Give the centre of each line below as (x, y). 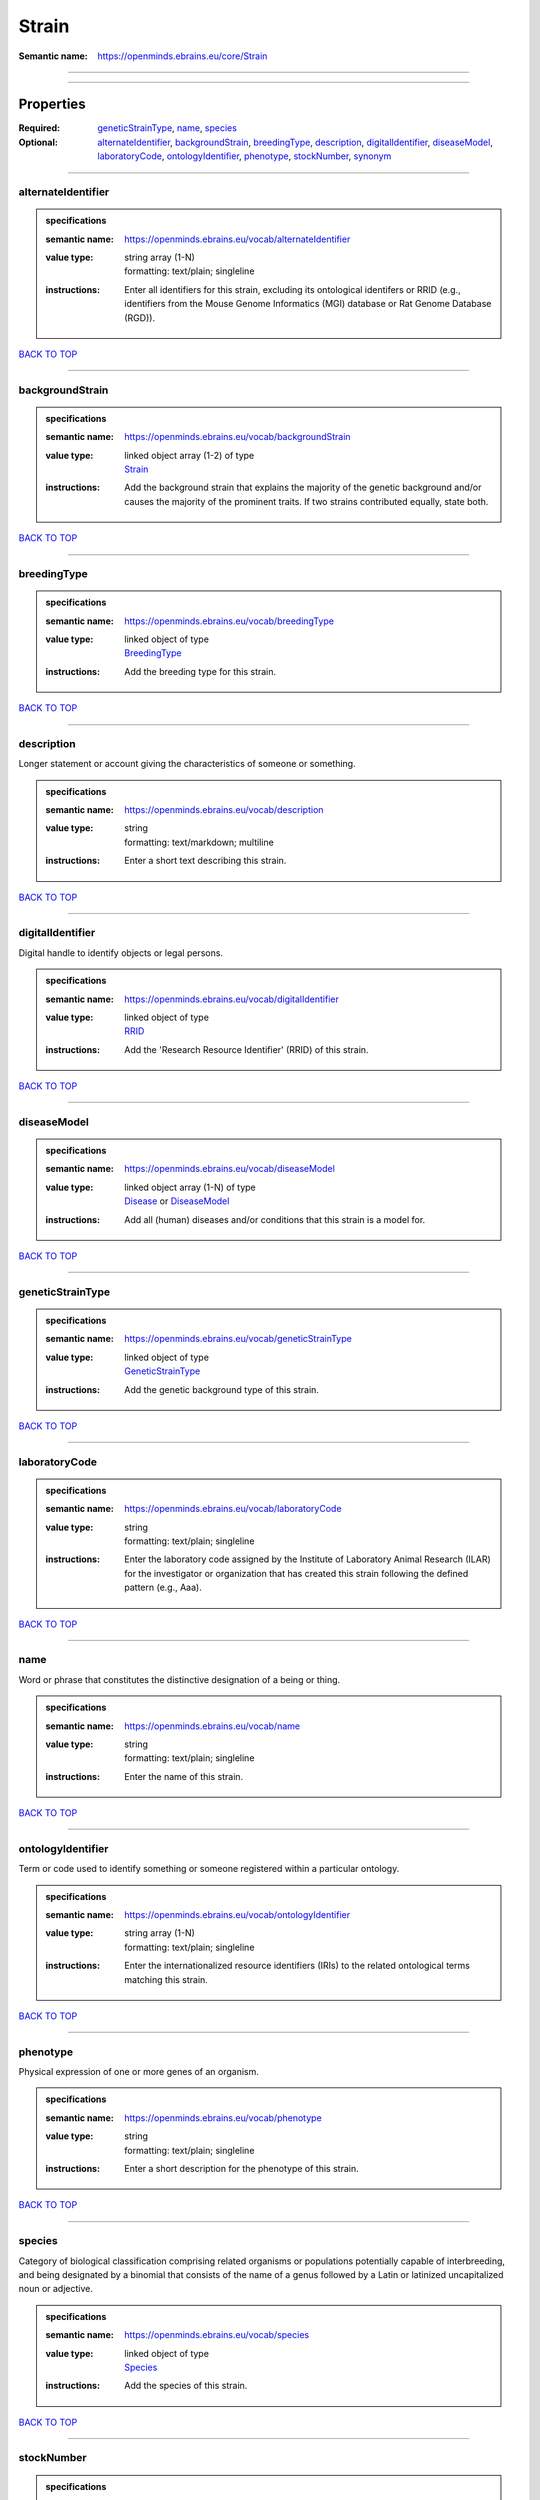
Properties (52, 104)
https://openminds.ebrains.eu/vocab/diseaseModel (229, 1169)
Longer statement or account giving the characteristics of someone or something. (187, 764)
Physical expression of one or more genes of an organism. (139, 2072)
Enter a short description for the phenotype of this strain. (241, 2169)
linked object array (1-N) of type (190, 1187)
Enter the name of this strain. (184, 1776)
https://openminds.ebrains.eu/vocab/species (217, 2335)
